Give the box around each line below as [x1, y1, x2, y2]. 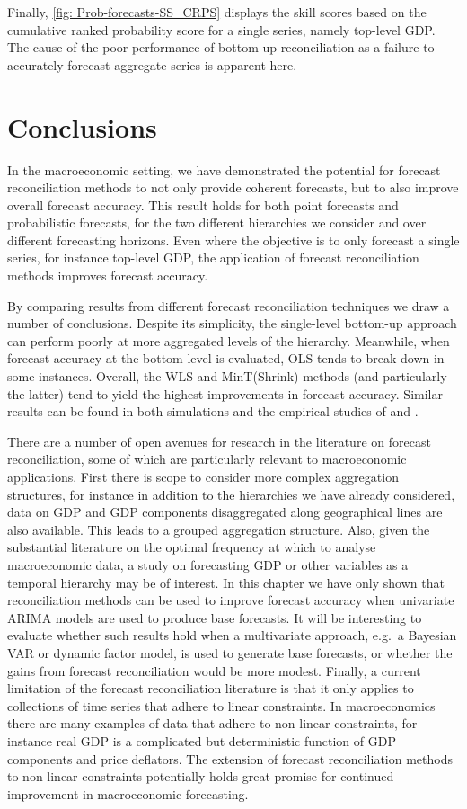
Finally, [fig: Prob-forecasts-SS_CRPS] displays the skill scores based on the [7, 3, 427, 21]
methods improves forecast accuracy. [7, 266, 208, 285]
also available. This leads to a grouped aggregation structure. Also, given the [7, 520, 430, 538]
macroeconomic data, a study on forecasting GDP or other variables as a [7, 555, 409, 573]
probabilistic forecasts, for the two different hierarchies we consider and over [7, 213, 427, 232]
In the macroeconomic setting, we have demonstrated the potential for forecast [7, 160, 441, 179]
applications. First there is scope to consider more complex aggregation [7, 467, 399, 485]
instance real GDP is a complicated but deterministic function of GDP [7, 731, 396, 750]
